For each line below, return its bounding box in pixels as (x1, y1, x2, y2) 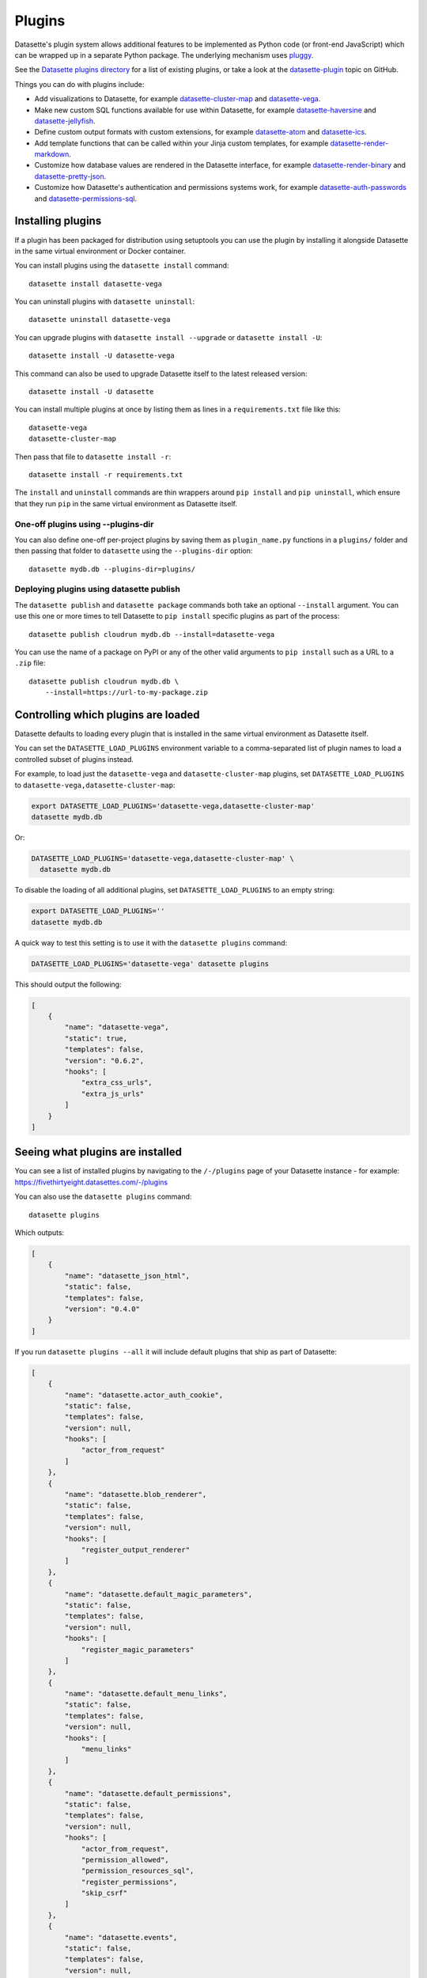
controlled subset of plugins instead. (14, 754, 134, 764)
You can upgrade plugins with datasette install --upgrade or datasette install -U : (14, 332, 323, 342)
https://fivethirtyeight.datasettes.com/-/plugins (14, 1177, 168, 1187)
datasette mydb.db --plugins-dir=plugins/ (28, 564, 196, 574)
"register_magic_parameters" (81, 1645, 195, 1654)
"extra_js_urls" (81, 1089, 145, 1098)
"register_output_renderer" (81, 1545, 190, 1554)
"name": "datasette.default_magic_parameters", (64, 1590, 253, 1598)
